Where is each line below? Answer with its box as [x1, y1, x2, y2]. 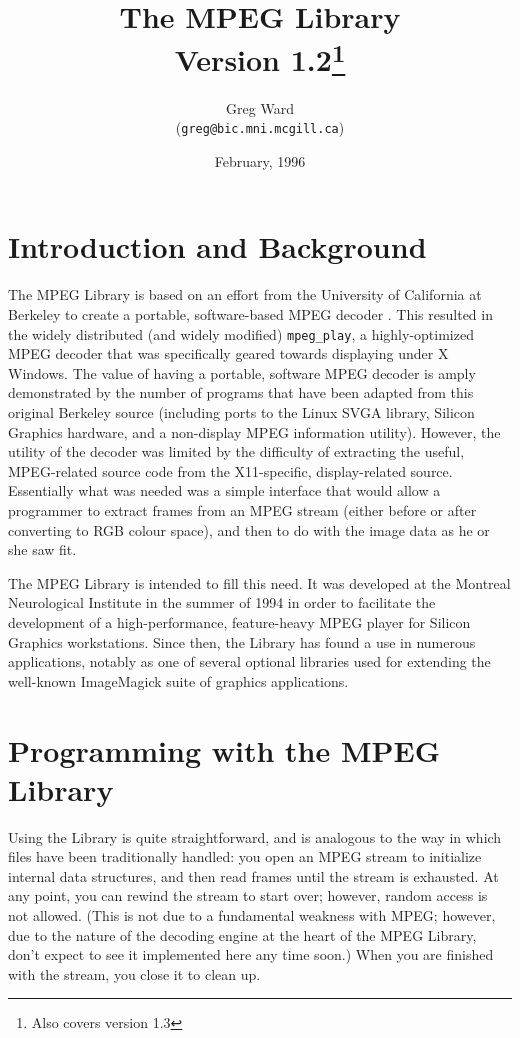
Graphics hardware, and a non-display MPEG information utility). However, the [8, 421, 501, 442]
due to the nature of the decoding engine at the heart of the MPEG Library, [8, 924, 477, 945]
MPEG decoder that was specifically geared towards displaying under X [8, 343, 449, 364]
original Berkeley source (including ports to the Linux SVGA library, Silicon [8, 402, 475, 423]
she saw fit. [8, 539, 77, 560]
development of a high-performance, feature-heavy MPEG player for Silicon [8, 611, 471, 632]
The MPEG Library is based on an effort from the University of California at [8, 284, 482, 305]
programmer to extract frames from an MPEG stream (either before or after [8, 500, 477, 521]
